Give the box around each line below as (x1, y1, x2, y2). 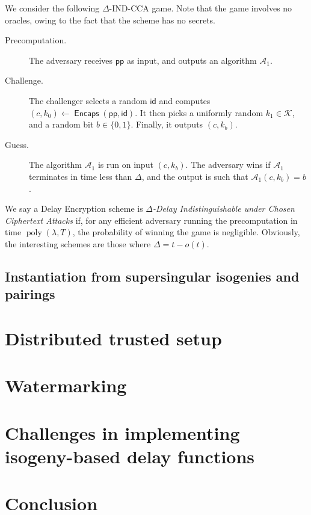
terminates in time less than (29, 170, 132, 182)
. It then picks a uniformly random (135, 106, 263, 119)
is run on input (97, 158, 153, 171)
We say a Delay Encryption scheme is (5, 202, 143, 215)
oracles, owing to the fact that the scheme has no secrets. (5, 13, 215, 26)
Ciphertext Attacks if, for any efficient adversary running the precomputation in (5, 214, 298, 226)
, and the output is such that (141, 170, 248, 182)
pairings (5, 285, 55, 303)
